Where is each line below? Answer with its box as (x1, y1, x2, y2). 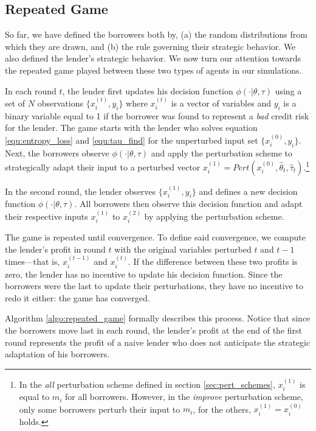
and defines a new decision (199, 184, 298, 197)
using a (275, 84, 302, 97)
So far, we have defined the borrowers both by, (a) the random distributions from (5, 28, 307, 41)
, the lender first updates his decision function (62, 84, 233, 97)
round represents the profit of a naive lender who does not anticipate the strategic (5, 335, 311, 348)
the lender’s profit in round (5, 242, 106, 255)
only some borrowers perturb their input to (19, 402, 180, 415)
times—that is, (5, 255, 60, 268)
